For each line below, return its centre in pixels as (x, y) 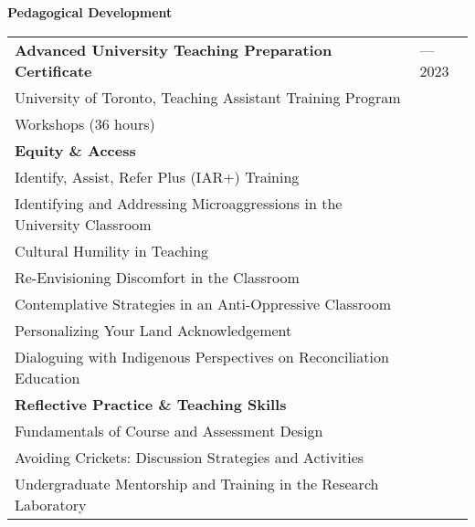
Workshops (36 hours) (85, 123)
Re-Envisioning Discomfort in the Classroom (157, 277)
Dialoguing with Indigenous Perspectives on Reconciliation (202, 356)
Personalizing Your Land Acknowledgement (153, 330)
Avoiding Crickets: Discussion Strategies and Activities (190, 457)
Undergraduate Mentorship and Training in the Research (197, 483)
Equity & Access (75, 150)
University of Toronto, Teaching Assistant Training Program (208, 97)
